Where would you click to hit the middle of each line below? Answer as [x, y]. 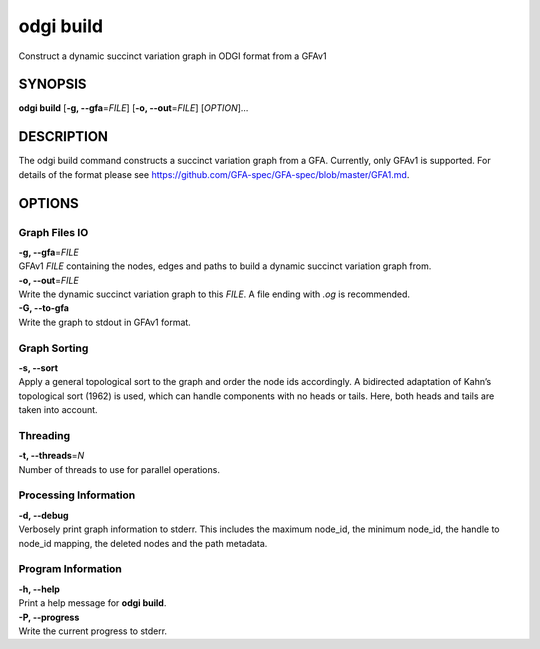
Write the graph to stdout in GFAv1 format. [105, 322]
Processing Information [77, 495]
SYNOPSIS [52, 84]
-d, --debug [43, 515]
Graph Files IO [53, 232]
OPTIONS [48, 203]
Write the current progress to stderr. [93, 631]
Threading [44, 435]
